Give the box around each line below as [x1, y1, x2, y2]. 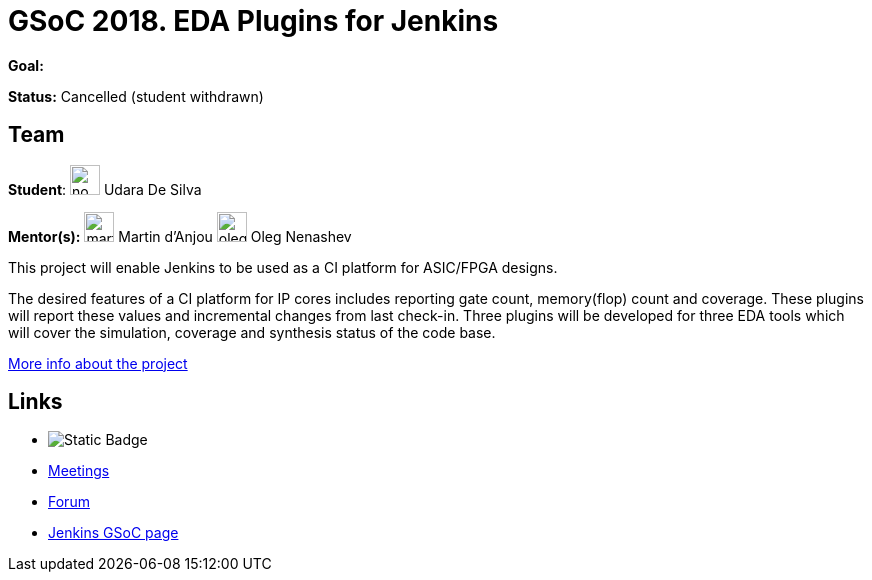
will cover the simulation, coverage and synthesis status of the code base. [8, 323, 496, 341]
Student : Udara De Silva [8, 180, 202, 198]
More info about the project [8, 354, 188, 372]
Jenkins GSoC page [48, 524, 179, 542]
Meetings [48, 462, 110, 480]
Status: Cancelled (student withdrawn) [8, 87, 264, 105]
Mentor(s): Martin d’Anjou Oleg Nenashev [8, 227, 352, 245]
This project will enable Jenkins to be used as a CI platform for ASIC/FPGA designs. [8, 258, 558, 276]
